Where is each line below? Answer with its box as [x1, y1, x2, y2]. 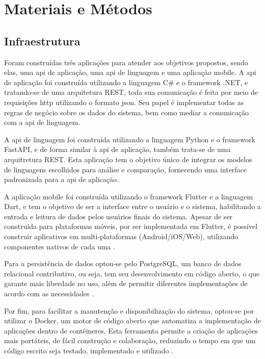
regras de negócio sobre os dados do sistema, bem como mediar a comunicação [4, 107, 249, 117]
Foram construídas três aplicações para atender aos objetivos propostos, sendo [4, 57, 248, 67]
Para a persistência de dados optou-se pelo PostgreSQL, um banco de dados [4, 258, 242, 269]
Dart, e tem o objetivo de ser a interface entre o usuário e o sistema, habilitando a [4, 201, 261, 212]
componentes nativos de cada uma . [4, 241, 115, 251]
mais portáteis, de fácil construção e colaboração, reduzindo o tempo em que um [4, 335, 256, 346]
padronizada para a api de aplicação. [4, 174, 119, 185]
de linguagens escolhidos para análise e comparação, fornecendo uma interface [4, 164, 247, 174]
